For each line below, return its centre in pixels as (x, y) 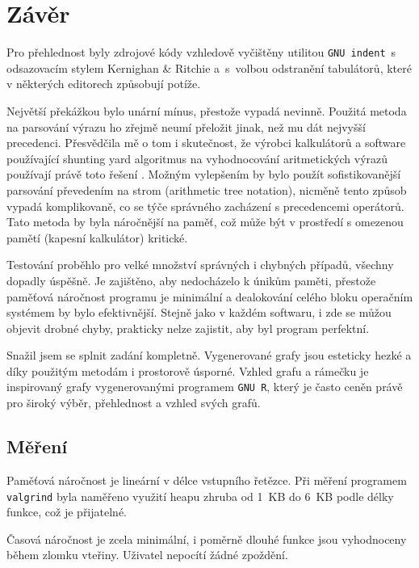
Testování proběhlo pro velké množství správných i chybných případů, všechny (200, 265)
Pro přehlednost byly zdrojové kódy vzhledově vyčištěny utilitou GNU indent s (201, 52)
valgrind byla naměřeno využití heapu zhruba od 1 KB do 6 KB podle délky (200, 496)
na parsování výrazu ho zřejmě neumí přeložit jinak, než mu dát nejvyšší (186, 126)
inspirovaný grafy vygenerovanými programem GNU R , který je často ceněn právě (205, 387)
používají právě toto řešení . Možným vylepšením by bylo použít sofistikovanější (204, 174)
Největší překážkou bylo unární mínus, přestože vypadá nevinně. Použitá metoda (207, 110)
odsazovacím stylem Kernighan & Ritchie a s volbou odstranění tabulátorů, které (209, 67)
